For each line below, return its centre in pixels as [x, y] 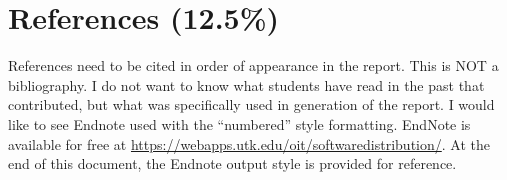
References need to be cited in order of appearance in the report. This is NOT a [253, 65]
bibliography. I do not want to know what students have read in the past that [246, 84]
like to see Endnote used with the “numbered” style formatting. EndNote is [239, 123]
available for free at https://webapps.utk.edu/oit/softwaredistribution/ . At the [249, 143]
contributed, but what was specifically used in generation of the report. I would [251, 104]
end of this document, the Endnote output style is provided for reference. [232, 163]
